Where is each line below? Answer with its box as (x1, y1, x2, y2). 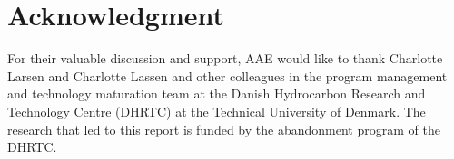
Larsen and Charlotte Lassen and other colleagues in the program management (7, 66, 448, 85)
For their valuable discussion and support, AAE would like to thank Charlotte (7, 49, 443, 68)
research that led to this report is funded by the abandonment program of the (7, 119, 440, 138)
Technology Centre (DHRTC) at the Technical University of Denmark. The (7, 101, 426, 120)
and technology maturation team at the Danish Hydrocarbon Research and (7, 84, 426, 103)
